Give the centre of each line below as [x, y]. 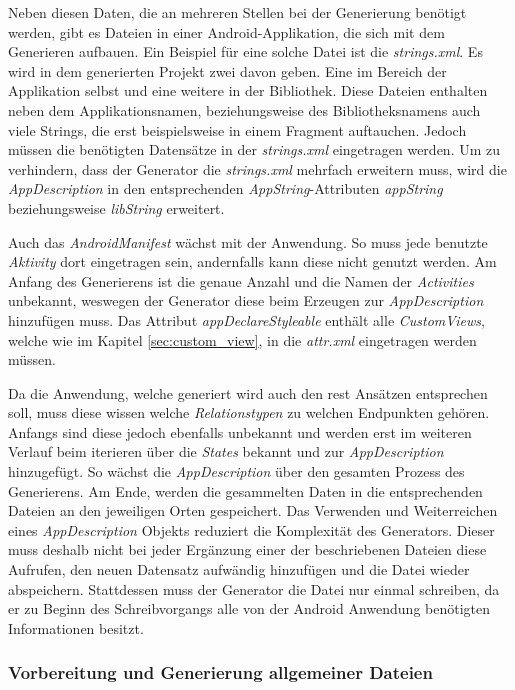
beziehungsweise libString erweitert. [116, 207]
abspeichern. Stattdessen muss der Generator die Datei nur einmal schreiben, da [254, 588]
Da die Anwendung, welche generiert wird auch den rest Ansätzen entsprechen [248, 392]
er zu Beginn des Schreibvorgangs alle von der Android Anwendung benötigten [249, 608]
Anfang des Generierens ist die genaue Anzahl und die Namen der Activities [241, 280]
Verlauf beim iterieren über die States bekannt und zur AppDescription [226, 451]
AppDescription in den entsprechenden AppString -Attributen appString [225, 188]
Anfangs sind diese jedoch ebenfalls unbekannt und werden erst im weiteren [240, 431]
